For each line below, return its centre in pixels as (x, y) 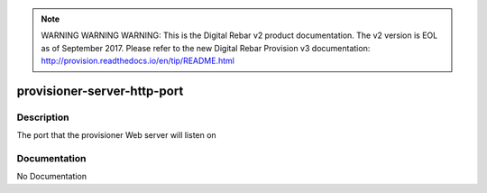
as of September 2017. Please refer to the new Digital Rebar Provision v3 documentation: (206, 48)
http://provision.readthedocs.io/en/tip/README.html (138, 61)
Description (43, 117)
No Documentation (52, 177)
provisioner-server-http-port (100, 91)
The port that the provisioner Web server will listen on (116, 135)
